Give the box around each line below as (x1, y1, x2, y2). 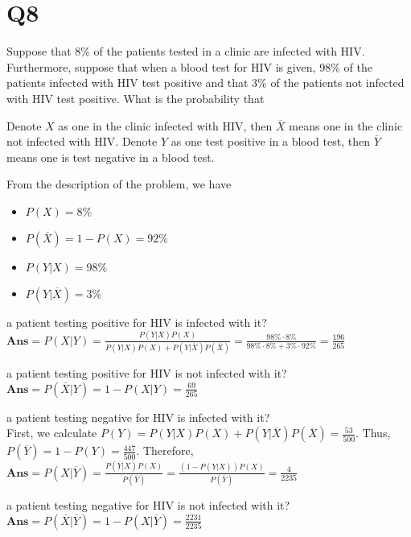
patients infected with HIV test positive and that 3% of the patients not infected (6, 74, 405, 91)
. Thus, (356, 424, 391, 441)
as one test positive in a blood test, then (171, 133, 370, 150)
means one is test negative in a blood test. (6, 148, 215, 165)
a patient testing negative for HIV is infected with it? (6, 408, 270, 425)
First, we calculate (6, 424, 97, 441)
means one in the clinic (289, 117, 403, 134)
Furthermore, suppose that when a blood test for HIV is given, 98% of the (6, 58, 372, 75)
